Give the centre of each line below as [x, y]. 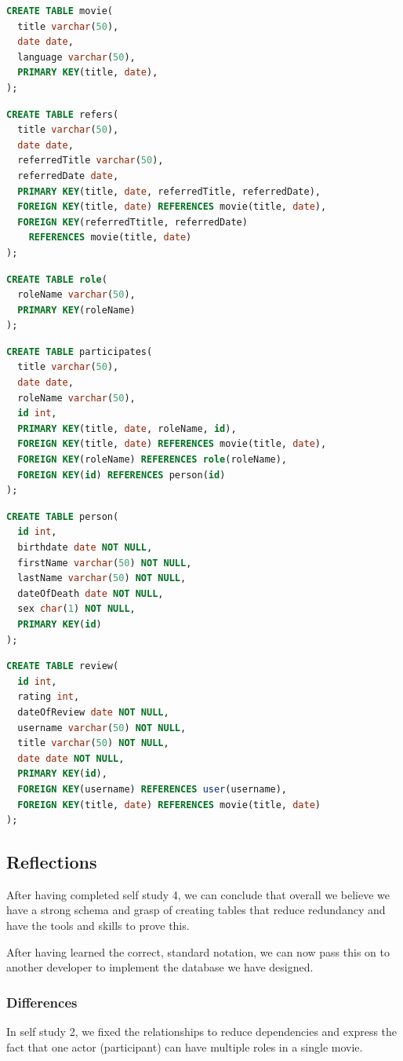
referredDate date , [68, 176]
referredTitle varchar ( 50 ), [91, 161]
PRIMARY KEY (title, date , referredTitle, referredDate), [169, 191]
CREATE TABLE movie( [60, 11]
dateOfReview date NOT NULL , [93, 712]
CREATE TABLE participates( [80, 351]
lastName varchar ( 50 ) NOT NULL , [102, 578]
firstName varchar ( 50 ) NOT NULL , [105, 563]
